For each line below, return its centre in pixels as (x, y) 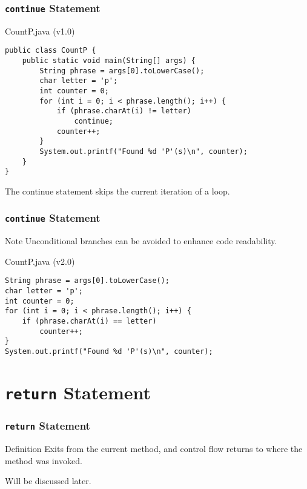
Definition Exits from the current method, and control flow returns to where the (154, 448)
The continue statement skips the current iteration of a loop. (117, 191)
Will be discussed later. (48, 481)
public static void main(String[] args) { (109, 61)
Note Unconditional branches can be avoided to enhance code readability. (141, 241)
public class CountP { (51, 51)
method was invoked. (44, 460)
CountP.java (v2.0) (40, 261)
